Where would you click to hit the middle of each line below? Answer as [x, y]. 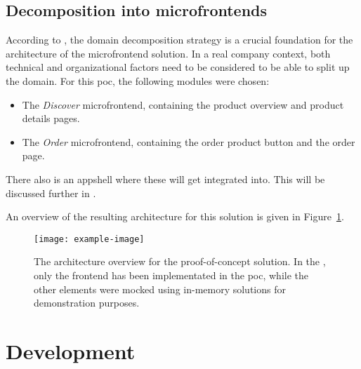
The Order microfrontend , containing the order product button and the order [189, 141]
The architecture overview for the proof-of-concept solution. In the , [180, 261]
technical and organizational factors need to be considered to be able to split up [178, 67]
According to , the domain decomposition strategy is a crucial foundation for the [179, 40]
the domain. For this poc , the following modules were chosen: [138, 80]
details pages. [51, 118]
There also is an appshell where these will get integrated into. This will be [165, 179]
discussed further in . [51, 193]
